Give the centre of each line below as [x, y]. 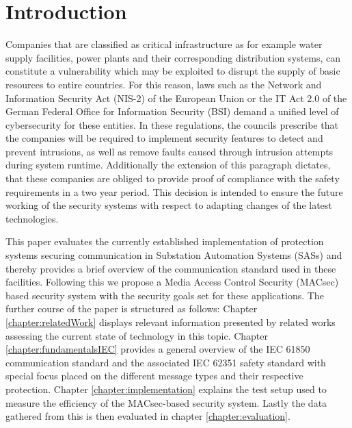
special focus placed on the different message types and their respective [154, 376]
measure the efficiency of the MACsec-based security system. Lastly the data [166, 402]
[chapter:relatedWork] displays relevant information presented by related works [171, 322]
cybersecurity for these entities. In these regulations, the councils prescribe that [172, 124]
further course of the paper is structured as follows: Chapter [132, 309]
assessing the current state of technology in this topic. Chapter [137, 335]
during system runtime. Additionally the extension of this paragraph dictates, [168, 165]
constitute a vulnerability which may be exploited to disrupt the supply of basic [173, 71]
